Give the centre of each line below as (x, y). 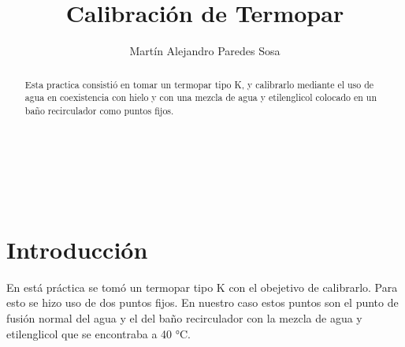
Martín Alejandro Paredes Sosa (205, 51)
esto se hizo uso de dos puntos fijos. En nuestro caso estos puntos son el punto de (202, 302)
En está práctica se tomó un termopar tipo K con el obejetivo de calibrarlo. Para (202, 287)
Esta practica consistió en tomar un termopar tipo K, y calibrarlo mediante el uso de (199, 84)
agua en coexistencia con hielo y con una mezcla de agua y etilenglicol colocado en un (201, 97)
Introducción (77, 249)
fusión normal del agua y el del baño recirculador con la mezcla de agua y (184, 317)
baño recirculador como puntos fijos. (99, 110)
